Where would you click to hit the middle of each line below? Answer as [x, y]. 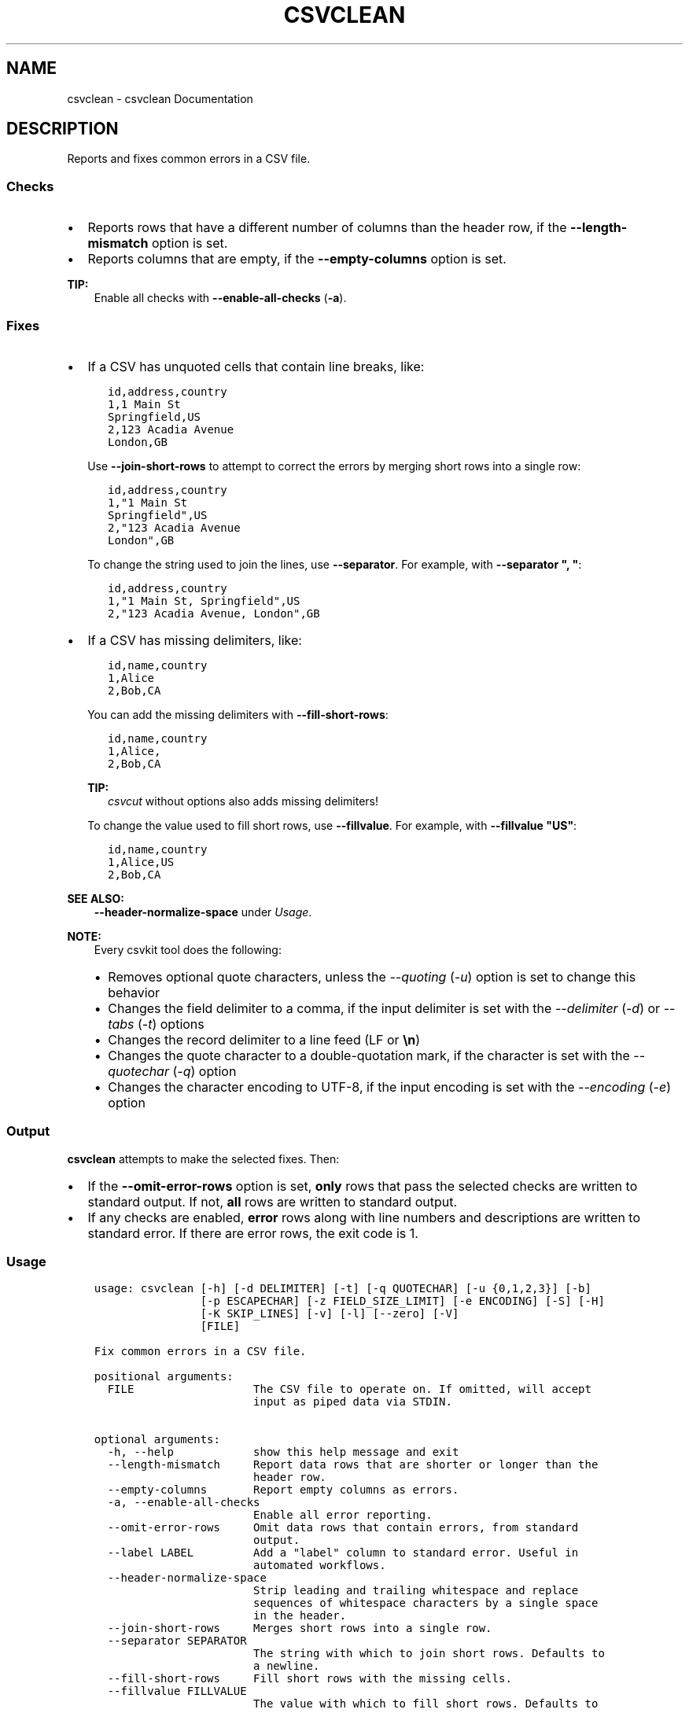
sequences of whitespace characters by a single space [426, 1603]
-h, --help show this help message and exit [283, 1452]
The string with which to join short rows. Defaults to [429, 1654]
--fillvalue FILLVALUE [177, 1691]
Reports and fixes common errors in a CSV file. [189, 159]
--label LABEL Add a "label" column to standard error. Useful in [343, 1553]
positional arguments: [164, 1377]
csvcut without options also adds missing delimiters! [243, 801]
